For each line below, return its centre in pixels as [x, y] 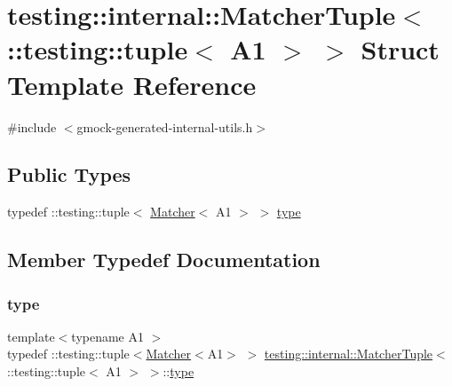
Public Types [69, 174]
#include [32, 126]
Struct [400, 49]
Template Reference [132, 84]
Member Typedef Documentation [164, 260]
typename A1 [107, 336]
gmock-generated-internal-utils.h [165, 126]
